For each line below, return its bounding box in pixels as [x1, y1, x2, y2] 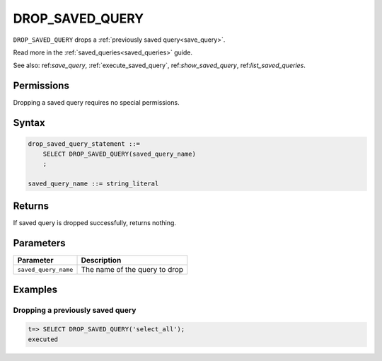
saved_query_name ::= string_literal [28, 179, 159, 188]
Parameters [13, 237, 66, 249]
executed [28, 335, 59, 343]
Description [81, 256, 122, 265]
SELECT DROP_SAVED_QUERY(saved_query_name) [42, 149, 196, 158]
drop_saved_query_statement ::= [28, 140, 141, 148]
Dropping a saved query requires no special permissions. [13, 98, 180, 107]
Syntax [13, 117, 45, 129]
